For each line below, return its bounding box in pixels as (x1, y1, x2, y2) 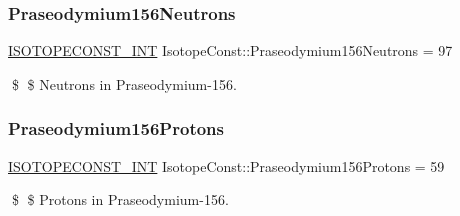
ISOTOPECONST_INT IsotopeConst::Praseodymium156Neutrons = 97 (8, 40, 453, 61)
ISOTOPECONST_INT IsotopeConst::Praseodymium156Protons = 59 (8, 155, 445, 176)
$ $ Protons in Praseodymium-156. (11, 189, 229, 210)
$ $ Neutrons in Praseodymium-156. (11, 73, 237, 94)
